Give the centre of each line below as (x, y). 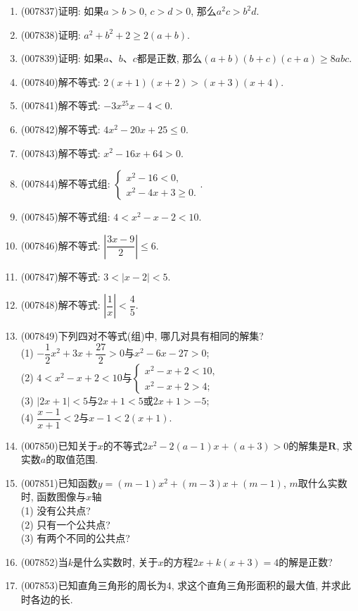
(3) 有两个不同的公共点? (75, 538)
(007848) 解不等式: (60, 305)
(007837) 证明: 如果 (62, 11)
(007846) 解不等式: (60, 245)
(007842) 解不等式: (60, 129)
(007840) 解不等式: (60, 81)
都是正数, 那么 (170, 58)
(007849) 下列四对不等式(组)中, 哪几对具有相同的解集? (142, 336)
